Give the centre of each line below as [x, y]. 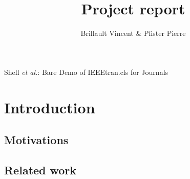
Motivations [36, 140]
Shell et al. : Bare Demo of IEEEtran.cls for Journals [86, 72]
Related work [40, 170]
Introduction [50, 107]
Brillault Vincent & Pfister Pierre [133, 33]
